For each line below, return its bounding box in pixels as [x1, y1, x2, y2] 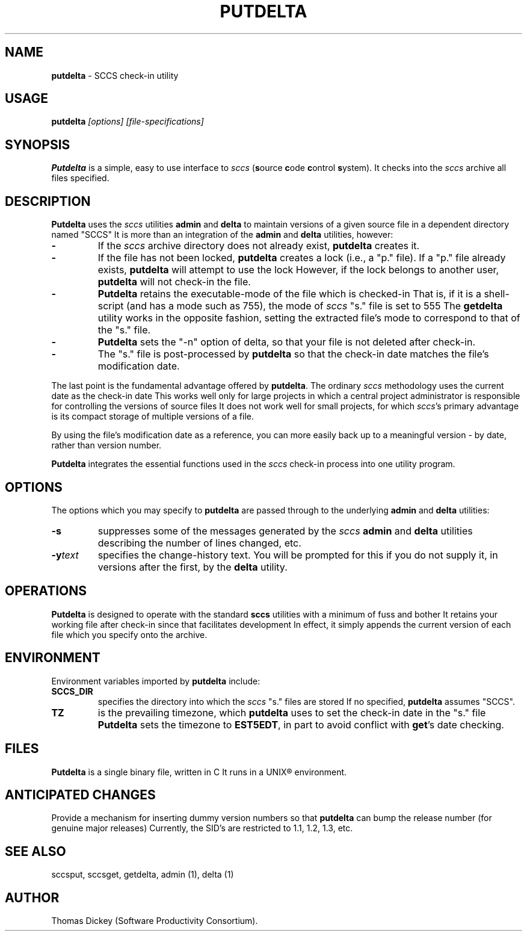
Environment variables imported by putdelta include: [51, 675, 260, 686]
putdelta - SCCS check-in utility [51, 70, 179, 81]
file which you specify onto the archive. [51, 629, 208, 640]
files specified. [51, 173, 109, 184]
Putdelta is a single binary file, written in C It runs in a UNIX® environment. [51, 766, 347, 777]
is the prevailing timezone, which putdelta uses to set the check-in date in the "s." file [97, 706, 486, 719]
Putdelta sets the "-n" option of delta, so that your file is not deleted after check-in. [97, 336, 476, 349]
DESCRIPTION [5, 193, 91, 209]
